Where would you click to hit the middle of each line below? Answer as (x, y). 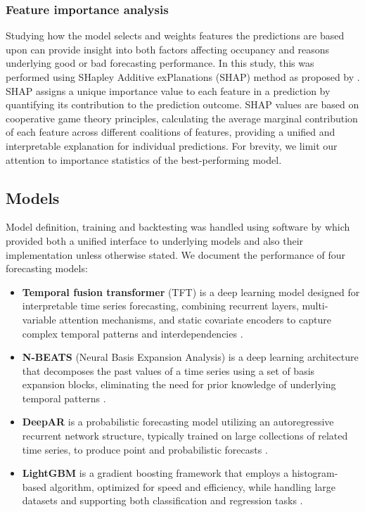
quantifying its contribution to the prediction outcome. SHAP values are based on (182, 104)
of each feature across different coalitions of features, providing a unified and (171, 132)
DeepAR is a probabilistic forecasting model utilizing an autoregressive (178, 422)
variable (39, 319)
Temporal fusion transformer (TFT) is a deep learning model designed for (191, 292)
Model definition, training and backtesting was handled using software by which (178, 227)
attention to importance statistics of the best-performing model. (144, 159)
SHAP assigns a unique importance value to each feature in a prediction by (168, 90)
